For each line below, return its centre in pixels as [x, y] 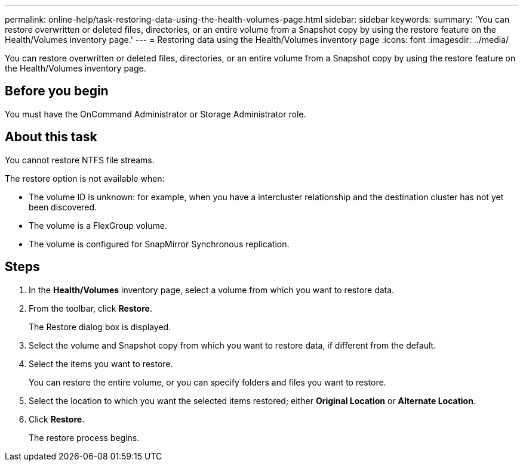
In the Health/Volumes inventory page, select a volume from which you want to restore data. [212, 290]
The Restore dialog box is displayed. [100, 327]
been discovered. [63, 207]
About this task [51, 137]
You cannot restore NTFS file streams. [80, 160]
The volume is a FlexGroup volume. [98, 225]
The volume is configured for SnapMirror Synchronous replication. [159, 244]
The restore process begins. [84, 437]
